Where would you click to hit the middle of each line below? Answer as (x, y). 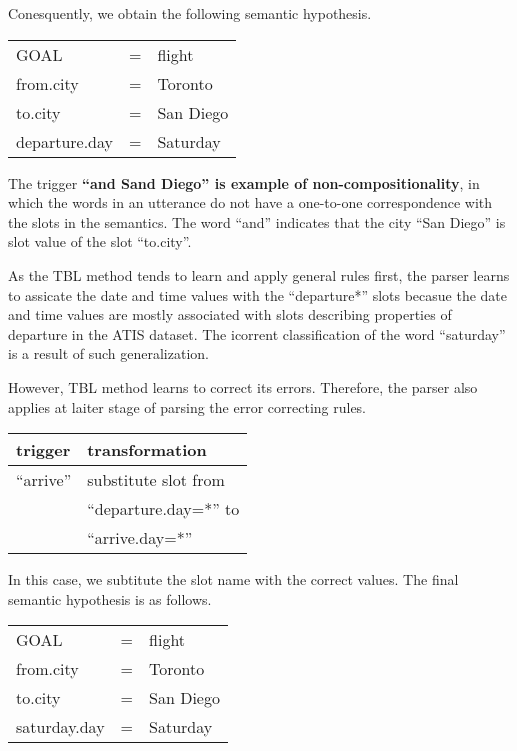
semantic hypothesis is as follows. (110, 598)
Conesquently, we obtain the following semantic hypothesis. (190, 13)
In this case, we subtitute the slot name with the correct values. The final (233, 579)
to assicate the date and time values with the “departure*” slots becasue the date (258, 294)
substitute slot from (156, 480)
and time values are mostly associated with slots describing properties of (230, 314)
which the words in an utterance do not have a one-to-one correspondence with (250, 202)
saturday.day (60, 727)
